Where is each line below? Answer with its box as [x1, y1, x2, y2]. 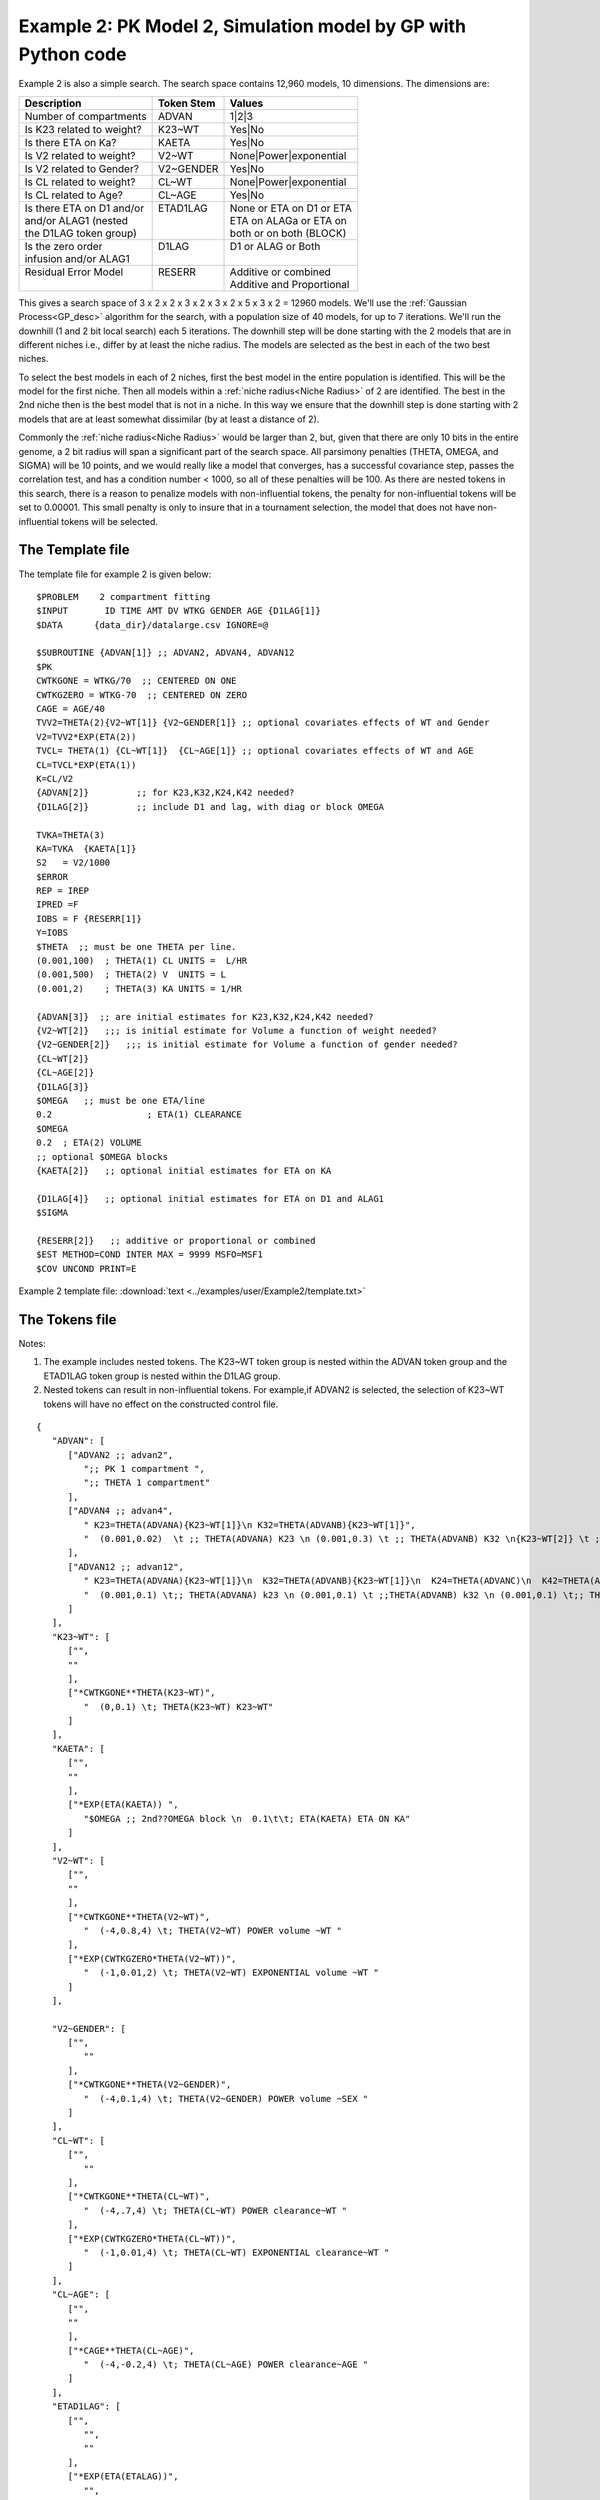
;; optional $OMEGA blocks [36, 1151, 169, 1162]
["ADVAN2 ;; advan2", [67, 1449, 174, 1460]
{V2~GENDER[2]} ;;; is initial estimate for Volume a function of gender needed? [36, 1039, 459, 1050]
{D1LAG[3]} [36, 1081, 90, 1092]
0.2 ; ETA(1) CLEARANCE [36, 1109, 242, 1120]
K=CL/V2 [36, 773, 74, 784]
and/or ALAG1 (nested [24, 213, 129, 227]
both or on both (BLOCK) [229, 226, 347, 240]
